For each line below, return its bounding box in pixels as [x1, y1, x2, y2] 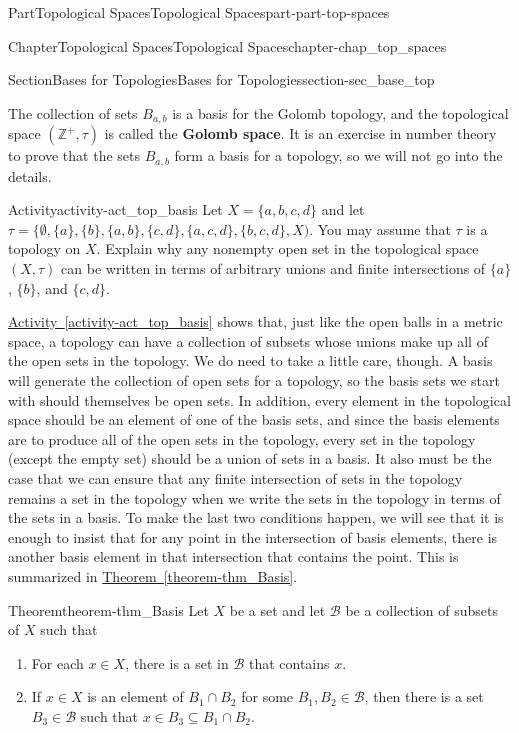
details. [8, 165, 52, 186]
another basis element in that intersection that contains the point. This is [8, 546, 459, 567]
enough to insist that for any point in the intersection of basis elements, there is [8, 526, 498, 547]
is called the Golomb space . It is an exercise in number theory [104, 123, 497, 144]
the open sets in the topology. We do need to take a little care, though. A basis [8, 350, 493, 371]
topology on [8, 238, 81, 259]
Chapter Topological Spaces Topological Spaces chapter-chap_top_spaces [8, 35, 447, 56]
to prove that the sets [8, 145, 141, 166]
